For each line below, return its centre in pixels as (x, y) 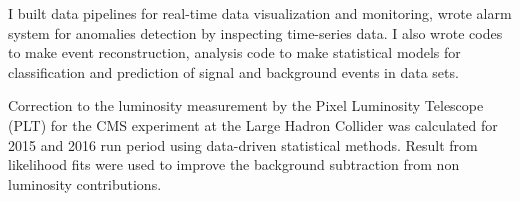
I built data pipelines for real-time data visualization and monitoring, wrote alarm (260, 13)
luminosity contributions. (85, 183)
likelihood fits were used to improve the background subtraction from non (234, 164)
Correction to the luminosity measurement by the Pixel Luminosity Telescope (246, 105)
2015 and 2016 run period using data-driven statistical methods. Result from (243, 144)
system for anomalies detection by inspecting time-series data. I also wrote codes (255, 32)
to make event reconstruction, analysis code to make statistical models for (234, 52)
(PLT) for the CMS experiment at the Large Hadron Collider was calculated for (253, 124)
